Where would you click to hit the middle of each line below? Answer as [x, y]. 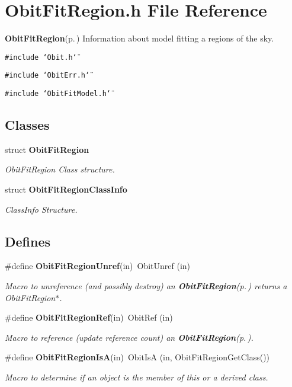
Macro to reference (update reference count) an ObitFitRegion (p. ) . [129, 337]
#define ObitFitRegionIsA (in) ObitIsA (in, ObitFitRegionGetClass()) [137, 357]
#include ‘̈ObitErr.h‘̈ [47, 76]
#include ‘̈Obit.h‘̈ [41, 57]
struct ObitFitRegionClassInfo [66, 189]
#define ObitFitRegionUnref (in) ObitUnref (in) [98, 266]
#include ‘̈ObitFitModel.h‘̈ [58, 94]
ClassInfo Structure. [41, 209]
